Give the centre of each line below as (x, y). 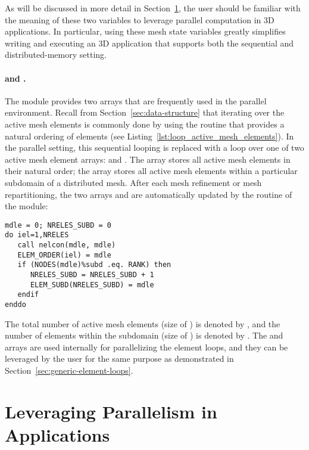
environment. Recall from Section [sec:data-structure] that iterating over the (145, 112)
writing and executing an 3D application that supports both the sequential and (149, 43)
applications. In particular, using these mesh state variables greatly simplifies (145, 31)
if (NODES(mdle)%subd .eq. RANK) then (94, 265)
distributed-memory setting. (56, 55)
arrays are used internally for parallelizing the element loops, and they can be (146, 347)
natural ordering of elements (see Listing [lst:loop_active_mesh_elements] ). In (149, 136)
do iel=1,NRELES (37, 235)
